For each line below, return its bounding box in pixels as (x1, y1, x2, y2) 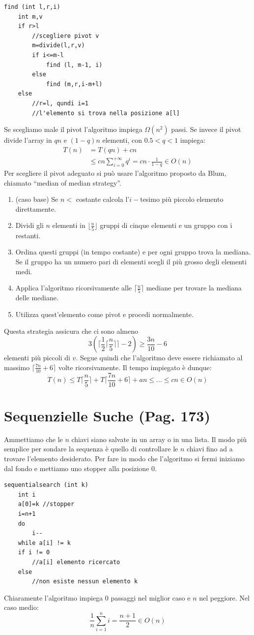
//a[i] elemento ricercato (32, 559, 120, 566)
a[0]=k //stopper (18, 501, 75, 508)
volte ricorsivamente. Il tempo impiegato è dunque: (58, 362, 212, 372)
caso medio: (4, 602, 39, 612)
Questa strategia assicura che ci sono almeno (4, 325, 139, 336)
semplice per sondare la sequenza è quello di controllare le (4, 444, 178, 454)
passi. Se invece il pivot (171, 124, 241, 134)
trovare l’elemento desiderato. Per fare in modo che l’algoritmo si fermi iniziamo (4, 453, 245, 464)
